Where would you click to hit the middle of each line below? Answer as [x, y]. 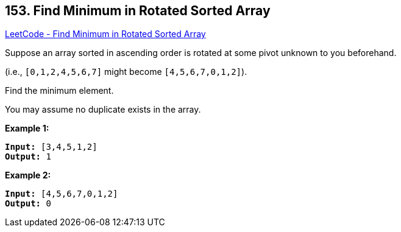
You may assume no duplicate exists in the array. [103, 110]
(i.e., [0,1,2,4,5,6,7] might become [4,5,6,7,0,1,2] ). [126, 72]
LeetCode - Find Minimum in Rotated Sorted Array [105, 34]
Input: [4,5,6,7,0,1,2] [62, 194]
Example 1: [27, 128]
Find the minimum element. [59, 91]
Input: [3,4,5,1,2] [51, 147]
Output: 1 [28, 157]
